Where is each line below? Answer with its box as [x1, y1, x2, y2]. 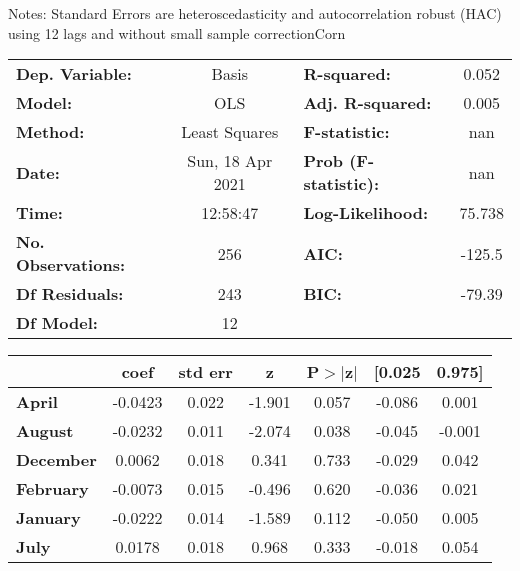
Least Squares [181, 120, 279, 144]
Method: [16, 120, 85, 144]
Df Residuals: [16, 282, 124, 306]
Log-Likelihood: [303, 201, 429, 225]
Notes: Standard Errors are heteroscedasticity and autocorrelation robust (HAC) [8, 3, 502, 23]
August [16, 419, 74, 443]
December [16, 448, 97, 472]
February [16, 477, 89, 501]
